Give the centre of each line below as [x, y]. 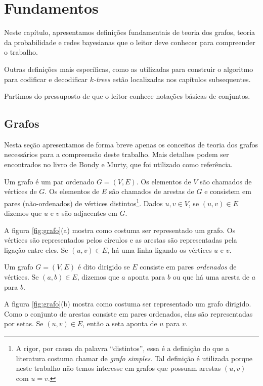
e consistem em [228, 191]
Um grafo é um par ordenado [49, 181]
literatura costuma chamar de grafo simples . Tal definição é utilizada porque [134, 358]
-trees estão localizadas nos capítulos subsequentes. [172, 79]
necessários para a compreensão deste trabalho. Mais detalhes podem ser [117, 154]
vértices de [20, 191]
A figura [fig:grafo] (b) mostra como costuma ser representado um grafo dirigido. [128, 304]
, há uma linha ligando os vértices [160, 249]
